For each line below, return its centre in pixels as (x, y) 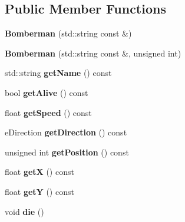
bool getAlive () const (47, 92)
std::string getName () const (58, 73)
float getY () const (39, 191)
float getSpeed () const (48, 112)
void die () (24, 211)
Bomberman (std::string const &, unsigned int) (93, 53)
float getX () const (39, 172)
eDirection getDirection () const (66, 132)
